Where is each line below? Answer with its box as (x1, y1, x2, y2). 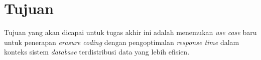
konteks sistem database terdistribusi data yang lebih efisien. (4, 46, 190, 57)
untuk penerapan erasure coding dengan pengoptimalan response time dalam (4, 36, 239, 47)
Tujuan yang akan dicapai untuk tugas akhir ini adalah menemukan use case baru (4, 27, 257, 37)
